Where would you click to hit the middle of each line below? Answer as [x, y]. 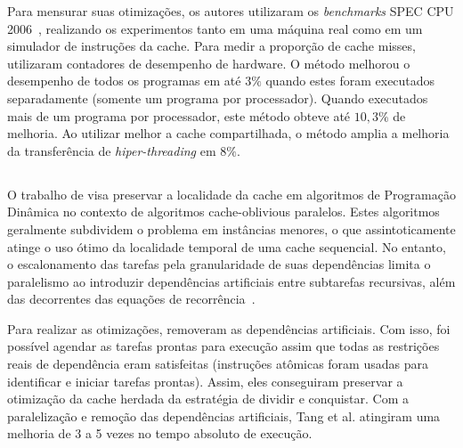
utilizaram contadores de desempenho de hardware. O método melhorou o [209, 63]
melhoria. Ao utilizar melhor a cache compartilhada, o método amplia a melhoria [228, 133]
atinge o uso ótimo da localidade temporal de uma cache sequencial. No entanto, [227, 246]
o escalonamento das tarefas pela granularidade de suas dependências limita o [219, 264]
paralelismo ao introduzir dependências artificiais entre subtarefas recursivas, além [231, 281]
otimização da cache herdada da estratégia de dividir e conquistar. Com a [208, 399]
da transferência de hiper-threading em [112, 150]
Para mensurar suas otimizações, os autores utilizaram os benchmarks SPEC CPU [231, 11]
